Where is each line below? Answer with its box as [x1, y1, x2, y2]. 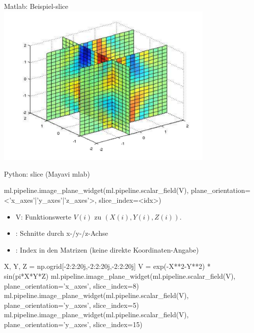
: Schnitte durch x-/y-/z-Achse [15, 228, 108, 238]
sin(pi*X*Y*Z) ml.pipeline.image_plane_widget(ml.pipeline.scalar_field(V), [4, 270, 236, 281]
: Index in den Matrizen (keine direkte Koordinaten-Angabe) [15, 244, 199, 255]
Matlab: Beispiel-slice [4, 1, 69, 11]
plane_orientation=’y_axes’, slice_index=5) [4, 299, 139, 310]
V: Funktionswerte [15, 211, 72, 222]
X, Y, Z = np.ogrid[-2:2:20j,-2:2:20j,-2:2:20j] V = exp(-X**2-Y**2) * [4, 261, 211, 271]
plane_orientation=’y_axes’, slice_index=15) [4, 319, 143, 329]
